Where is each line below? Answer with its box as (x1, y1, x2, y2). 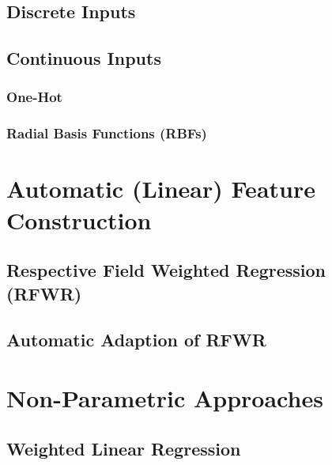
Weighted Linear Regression (6, 436, 241, 460)
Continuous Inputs (6, 46, 161, 70)
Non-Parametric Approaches (6, 381, 323, 414)
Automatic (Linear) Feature (6, 172, 315, 205)
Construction (6, 203, 152, 236)
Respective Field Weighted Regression (6, 258, 326, 282)
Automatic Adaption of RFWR (6, 327, 266, 352)
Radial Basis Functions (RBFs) (6, 123, 207, 143)
